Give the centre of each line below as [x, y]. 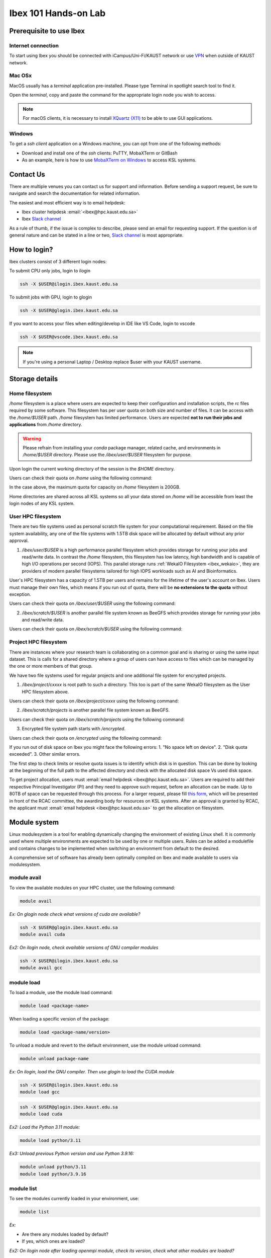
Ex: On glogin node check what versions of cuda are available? [75, 914]
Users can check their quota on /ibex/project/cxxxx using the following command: [94, 701]
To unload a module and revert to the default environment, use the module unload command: [105, 1045]
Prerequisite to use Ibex [47, 31]
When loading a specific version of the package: [59, 1019]
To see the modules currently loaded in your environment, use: [74, 1199]
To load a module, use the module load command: [61, 993]
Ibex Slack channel [41, 219]
